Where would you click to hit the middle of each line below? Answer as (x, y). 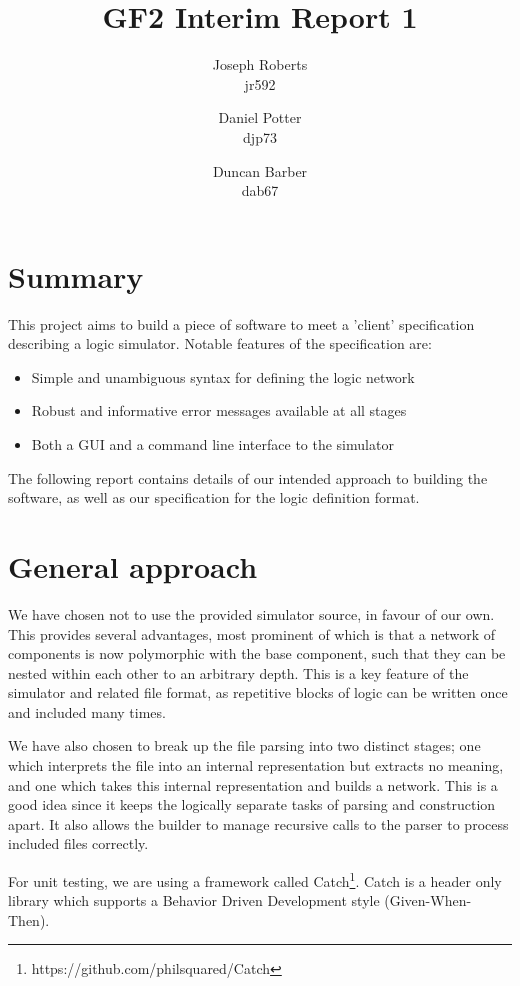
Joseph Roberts (260, 64)
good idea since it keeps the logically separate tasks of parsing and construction (252, 804)
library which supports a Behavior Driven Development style (194, 900)
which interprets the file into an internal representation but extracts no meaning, (256, 765)
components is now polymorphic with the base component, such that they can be (257, 653)
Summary (76, 275)
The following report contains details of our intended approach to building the (248, 477)
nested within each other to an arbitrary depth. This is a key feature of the (238, 672)
